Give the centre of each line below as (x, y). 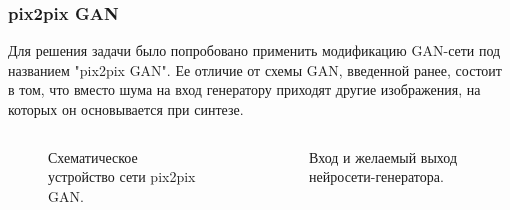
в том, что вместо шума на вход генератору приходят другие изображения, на (244, 89)
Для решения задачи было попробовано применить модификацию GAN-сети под (254, 50)
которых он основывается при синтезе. (126, 109)
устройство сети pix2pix (122, 176)
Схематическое (93, 156)
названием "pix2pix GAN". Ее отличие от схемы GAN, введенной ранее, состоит (255, 69)
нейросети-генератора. (376, 176)
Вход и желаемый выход (383, 156)
